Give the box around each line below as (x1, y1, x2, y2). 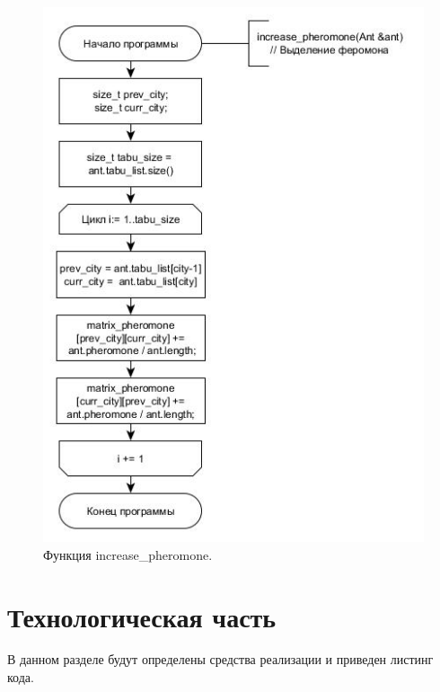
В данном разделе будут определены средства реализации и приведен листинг (7, 650, 434, 669)
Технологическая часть (7, 598, 277, 634)
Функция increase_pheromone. (43, 545, 213, 563)
